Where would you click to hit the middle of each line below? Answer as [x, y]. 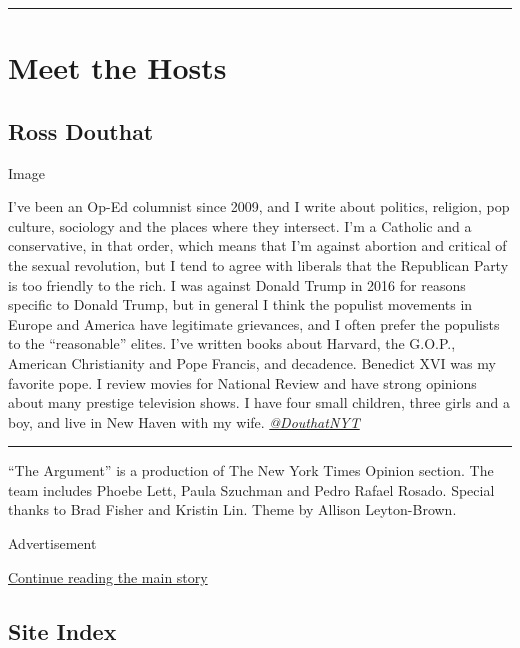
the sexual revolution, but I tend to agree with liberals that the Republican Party [258, 264]
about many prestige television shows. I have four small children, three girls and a [259, 402]
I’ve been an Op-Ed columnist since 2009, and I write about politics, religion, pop [259, 206]
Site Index [62, 630]
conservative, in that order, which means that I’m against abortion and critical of [257, 245]
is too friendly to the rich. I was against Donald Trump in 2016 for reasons [237, 284]
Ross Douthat [81, 130]
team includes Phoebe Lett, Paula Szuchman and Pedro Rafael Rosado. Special [251, 489]
